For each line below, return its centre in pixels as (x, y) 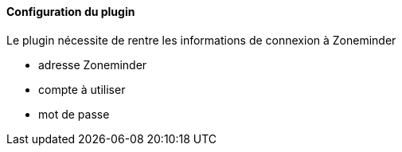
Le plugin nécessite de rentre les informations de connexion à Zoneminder (201, 40)
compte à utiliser (82, 89)
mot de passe (74, 114)
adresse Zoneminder (93, 64)
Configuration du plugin (71, 12)
